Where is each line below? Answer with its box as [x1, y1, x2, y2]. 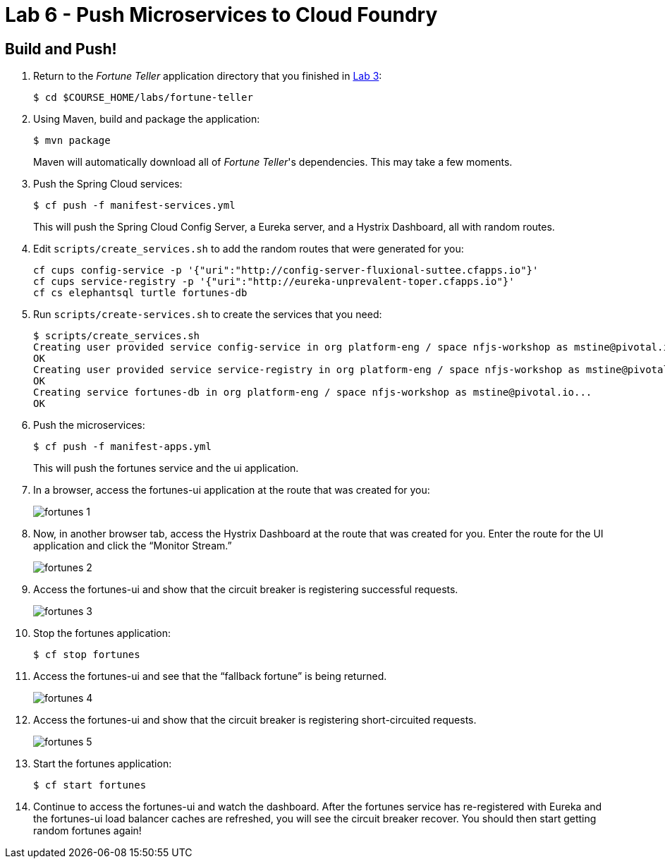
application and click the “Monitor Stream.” [33, 540, 232, 552]
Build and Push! [5, 39, 117, 58]
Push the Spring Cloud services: [33, 178, 183, 190]
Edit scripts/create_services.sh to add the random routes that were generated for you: [33, 243, 464, 255]
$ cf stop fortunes [33, 649, 140, 661]
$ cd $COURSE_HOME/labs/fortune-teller [33, 92, 253, 104]
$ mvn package [33, 135, 111, 147]
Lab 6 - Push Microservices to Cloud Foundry [5, 3, 438, 27]
